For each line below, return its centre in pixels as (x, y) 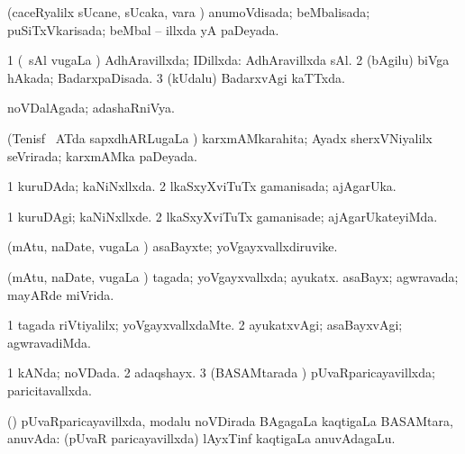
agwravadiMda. (50, 342)
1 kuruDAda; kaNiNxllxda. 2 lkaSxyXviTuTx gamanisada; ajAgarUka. (202, 186)
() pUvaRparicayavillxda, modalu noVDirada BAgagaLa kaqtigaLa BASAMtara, (230, 420)
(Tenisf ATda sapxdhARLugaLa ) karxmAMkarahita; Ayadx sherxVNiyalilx (220, 137)
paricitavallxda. (50, 390)
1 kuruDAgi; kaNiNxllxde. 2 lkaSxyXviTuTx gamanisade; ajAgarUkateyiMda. (223, 216)
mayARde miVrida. (61, 294)
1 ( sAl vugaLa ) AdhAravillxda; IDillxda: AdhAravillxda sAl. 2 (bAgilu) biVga (228, 60)
